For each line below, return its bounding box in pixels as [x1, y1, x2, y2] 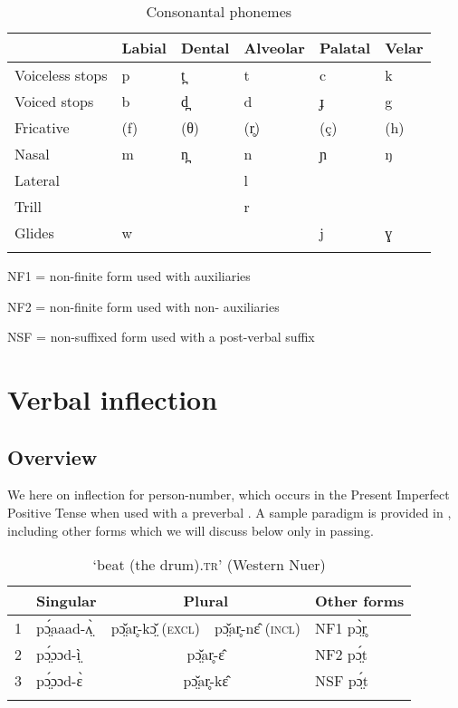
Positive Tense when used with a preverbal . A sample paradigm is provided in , [7, 502, 452, 521]
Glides [14, 222, 54, 243]
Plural [183, 590, 229, 612]
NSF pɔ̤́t [314, 670, 368, 692]
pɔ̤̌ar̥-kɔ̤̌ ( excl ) [110, 617, 200, 639]
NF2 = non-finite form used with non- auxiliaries [7, 296, 280, 315]
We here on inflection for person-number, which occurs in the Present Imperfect [7, 485, 450, 504]
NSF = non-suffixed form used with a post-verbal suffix [7, 327, 315, 346]
